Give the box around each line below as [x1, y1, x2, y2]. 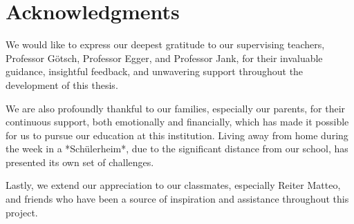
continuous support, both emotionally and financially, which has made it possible [6, 114, 349, 129]
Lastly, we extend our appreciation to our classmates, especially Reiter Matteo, [6, 178, 341, 192]
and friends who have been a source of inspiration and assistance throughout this [6, 192, 349, 206]
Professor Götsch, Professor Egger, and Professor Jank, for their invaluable [6, 50, 323, 65]
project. [6, 205, 38, 219]
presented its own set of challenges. [6, 154, 154, 169]
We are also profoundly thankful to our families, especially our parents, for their [6, 101, 346, 115]
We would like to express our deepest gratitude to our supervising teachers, [6, 37, 325, 52]
